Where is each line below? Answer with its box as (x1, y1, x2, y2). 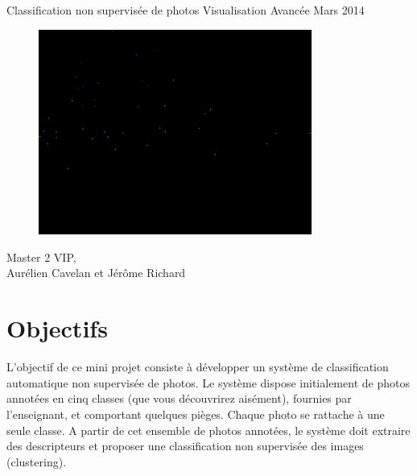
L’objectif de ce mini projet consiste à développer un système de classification (6, 358, 389, 375)
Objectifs (6, 312, 108, 345)
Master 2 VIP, (6, 248, 76, 265)
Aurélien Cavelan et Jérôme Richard (6, 264, 186, 281)
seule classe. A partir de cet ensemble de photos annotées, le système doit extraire (6, 421, 411, 438)
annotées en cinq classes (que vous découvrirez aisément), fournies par (6, 390, 352, 407)
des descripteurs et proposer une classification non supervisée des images (6, 437, 364, 454)
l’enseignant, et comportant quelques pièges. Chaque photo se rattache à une (6, 405, 385, 422)
